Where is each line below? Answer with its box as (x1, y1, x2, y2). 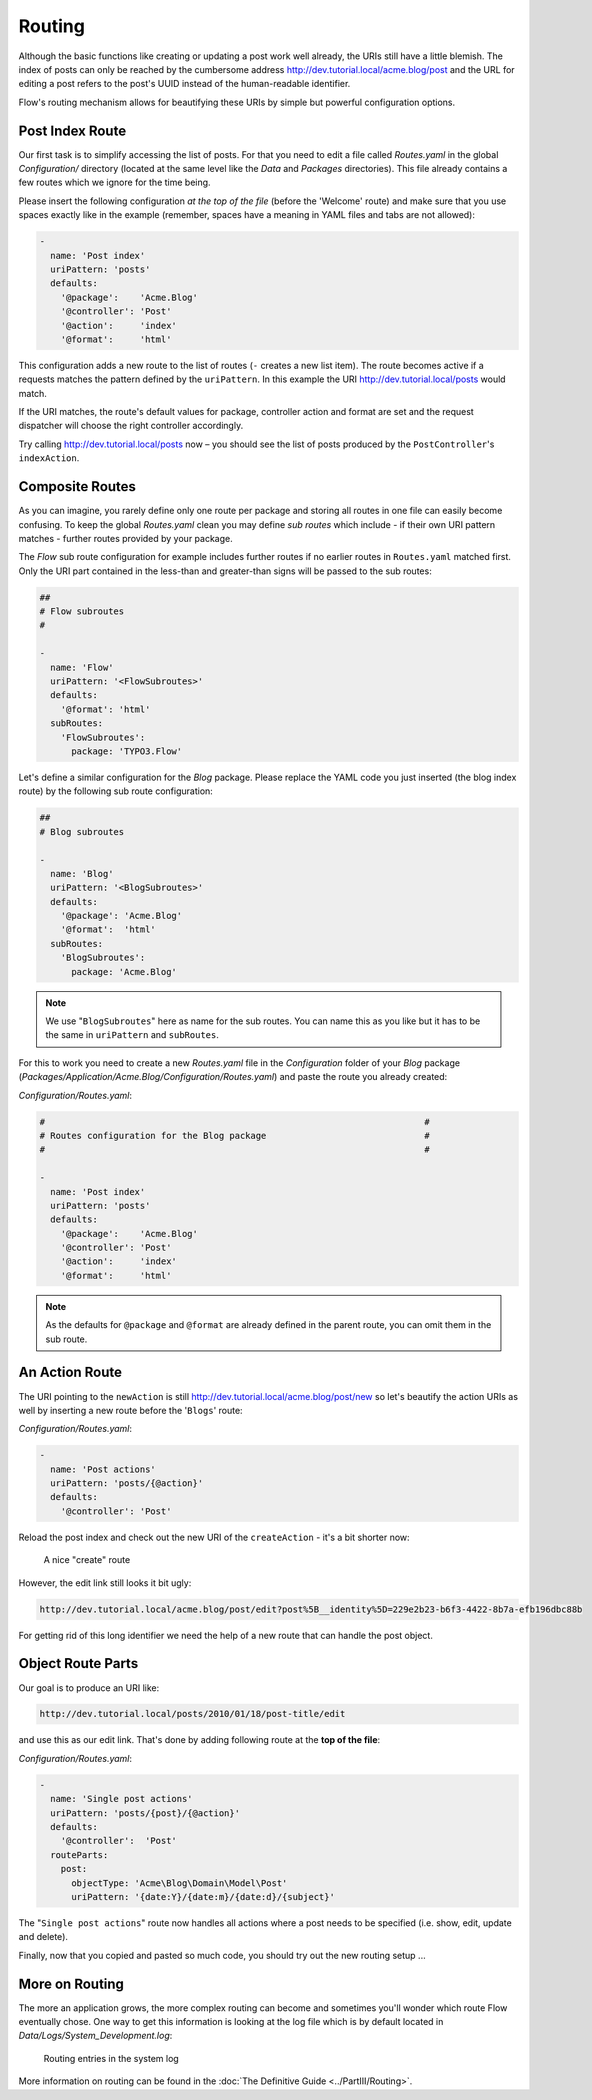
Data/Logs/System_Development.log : (18, 2030, 173, 2042)
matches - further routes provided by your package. (18, 532, 234, 544)
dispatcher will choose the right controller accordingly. (18, 420, 244, 432)
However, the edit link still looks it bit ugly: (18, 1576, 192, 1589)
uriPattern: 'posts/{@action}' (50, 1478, 204, 1489)
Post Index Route (18, 122, 127, 139)
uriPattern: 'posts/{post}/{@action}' (50, 1807, 240, 1819)
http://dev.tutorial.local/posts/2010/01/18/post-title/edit (39, 1708, 346, 1720)
